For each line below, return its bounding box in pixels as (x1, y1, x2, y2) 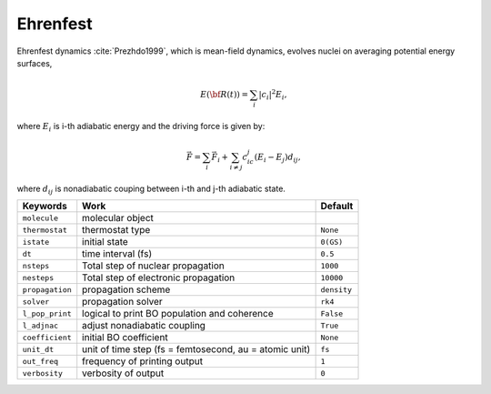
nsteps (22, 260, 50, 270)
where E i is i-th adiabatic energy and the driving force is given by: (16, 120, 266, 134)
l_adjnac (22, 320, 59, 330)
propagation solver (82, 296, 163, 308)
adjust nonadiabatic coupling (82, 319, 206, 332)
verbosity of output (82, 367, 165, 379)
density (320, 285, 353, 295)
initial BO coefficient (82, 331, 168, 344)
